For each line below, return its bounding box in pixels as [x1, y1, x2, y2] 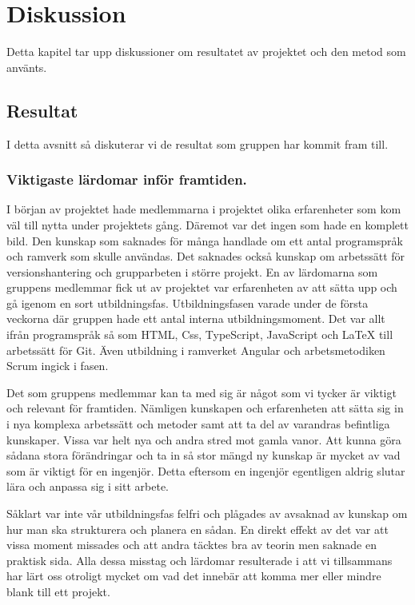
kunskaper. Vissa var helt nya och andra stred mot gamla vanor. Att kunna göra [6, 431, 401, 448]
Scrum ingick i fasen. [6, 357, 109, 374]
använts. [6, 58, 47, 75]
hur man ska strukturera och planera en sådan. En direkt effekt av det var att [6, 520, 389, 537]
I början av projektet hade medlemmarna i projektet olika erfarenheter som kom [6, 201, 401, 217]
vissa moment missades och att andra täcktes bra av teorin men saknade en [6, 536, 377, 553]
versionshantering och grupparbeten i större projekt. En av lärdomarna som [6, 263, 378, 280]
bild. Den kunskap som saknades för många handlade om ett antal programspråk [6, 232, 403, 249]
